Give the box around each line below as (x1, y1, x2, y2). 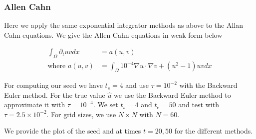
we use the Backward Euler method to (114, 89, 231, 100)
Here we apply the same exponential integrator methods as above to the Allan (4, 20, 244, 30)
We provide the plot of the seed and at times (4, 126, 141, 136)
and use (125, 80, 149, 90)
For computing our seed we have (4, 80, 103, 90)
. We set (93, 99, 118, 110)
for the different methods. (174, 126, 253, 136)
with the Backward (179, 80, 238, 90)
